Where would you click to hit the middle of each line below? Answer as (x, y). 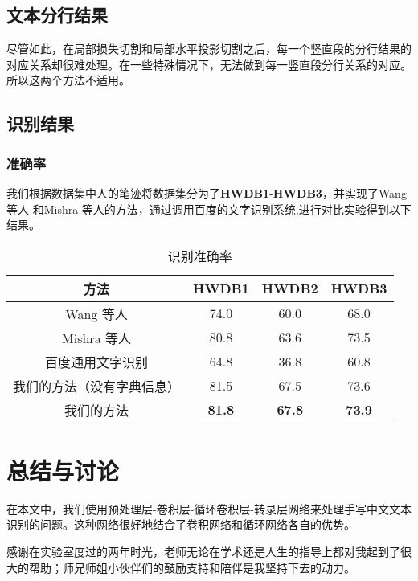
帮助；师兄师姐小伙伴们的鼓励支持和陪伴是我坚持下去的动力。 (192, 567)
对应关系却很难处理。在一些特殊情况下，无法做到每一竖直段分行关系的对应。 (209, 64)
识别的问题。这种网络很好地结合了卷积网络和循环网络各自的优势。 (181, 524)
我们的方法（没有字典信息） (97, 386)
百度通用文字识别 (97, 362)
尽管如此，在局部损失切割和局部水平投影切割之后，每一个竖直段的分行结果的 (209, 49)
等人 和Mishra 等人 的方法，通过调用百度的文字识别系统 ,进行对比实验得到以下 (209, 209)
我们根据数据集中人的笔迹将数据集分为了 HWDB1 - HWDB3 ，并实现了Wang (207, 192)
